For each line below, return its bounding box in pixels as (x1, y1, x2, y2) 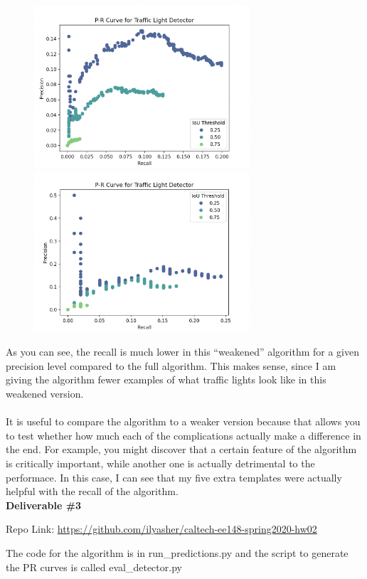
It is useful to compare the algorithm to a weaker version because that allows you (6, 414, 361, 429)
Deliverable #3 (6, 497, 82, 512)
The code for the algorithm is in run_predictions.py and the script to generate (6, 546, 349, 561)
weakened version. (6, 386, 84, 401)
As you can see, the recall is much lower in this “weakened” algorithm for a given (6, 344, 359, 359)
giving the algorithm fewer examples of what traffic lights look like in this (6, 372, 326, 387)
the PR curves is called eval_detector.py (6, 559, 182, 574)
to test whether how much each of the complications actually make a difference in (6, 427, 361, 442)
